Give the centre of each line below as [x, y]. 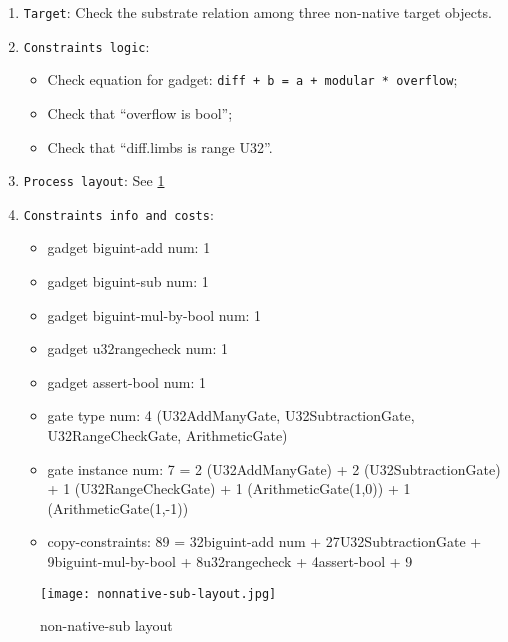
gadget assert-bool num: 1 [127, 381]
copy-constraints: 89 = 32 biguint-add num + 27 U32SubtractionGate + [264, 541]
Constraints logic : [86, 45]
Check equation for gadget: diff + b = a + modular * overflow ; [252, 79]
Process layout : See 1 [94, 180]
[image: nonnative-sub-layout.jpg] [158, 593]
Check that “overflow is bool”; [140, 112]
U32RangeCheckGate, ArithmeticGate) [167, 435]
